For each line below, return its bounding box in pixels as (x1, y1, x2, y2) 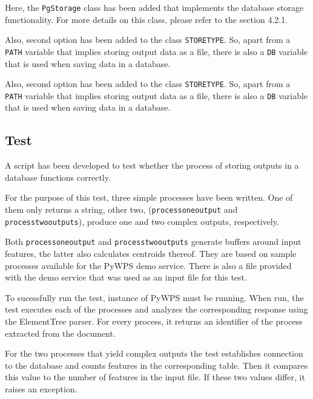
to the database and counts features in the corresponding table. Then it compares (5, 358, 308, 371)
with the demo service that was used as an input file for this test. (5, 271, 247, 284)
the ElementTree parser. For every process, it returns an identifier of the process (5, 314, 303, 327)
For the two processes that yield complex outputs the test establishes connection (5, 347, 303, 360)
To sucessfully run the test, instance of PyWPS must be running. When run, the (5, 291, 304, 303)
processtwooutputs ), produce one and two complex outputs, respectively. (5, 215, 279, 227)
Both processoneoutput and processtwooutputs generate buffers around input (5, 235, 301, 248)
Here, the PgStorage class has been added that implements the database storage (5, 1, 304, 13)
